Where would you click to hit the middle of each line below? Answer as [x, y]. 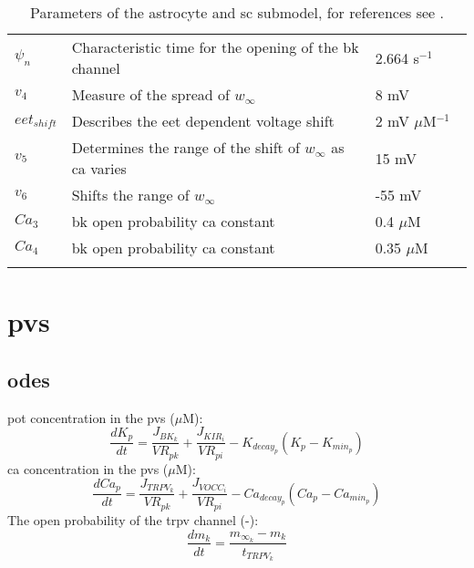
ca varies [99, 168]
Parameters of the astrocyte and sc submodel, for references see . [237, 12]
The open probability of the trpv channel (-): [133, 519]
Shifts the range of [130, 195]
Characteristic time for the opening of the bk [215, 47]
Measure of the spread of [150, 94]
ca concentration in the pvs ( [88, 468]
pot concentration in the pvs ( [91, 417]
